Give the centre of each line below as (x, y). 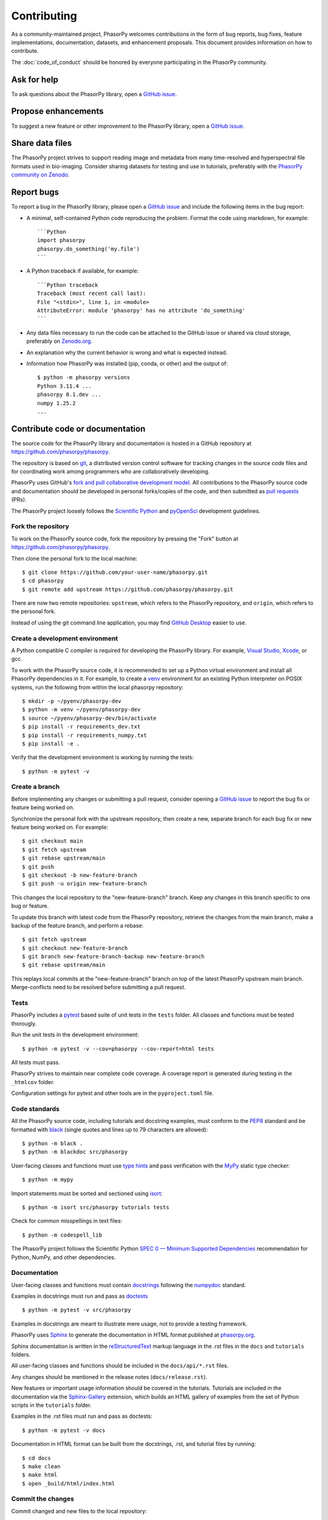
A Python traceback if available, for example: (83, 271)
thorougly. (24, 1023)
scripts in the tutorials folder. (51, 1405)
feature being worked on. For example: (60, 827)
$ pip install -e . (51, 744)
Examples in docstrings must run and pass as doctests (80, 1296)
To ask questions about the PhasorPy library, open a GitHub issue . (94, 94)
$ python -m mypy (48, 1180)
